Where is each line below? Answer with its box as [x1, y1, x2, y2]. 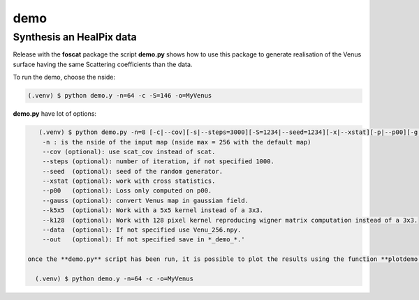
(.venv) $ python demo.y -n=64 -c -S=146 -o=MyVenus [27, 91, 212, 100]
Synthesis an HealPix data [13, 31, 137, 43]
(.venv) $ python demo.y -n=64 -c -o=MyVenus [35, 274, 193, 283]
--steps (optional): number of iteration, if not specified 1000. [42, 158, 275, 165]
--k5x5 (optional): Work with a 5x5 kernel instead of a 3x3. [42, 207, 264, 214]
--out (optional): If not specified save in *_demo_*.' [42, 236, 245, 243]
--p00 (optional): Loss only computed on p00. [42, 187, 212, 195]
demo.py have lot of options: [13, 110, 97, 118]
